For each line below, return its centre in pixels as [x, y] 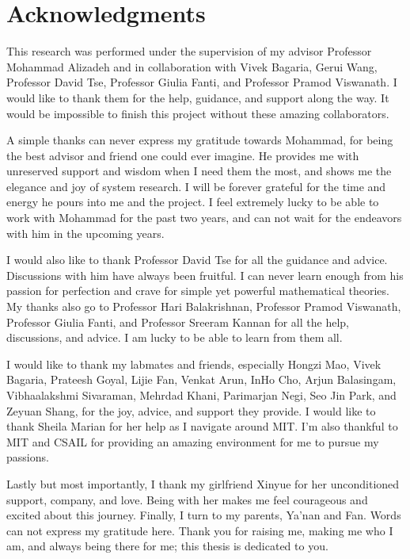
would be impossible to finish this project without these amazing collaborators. [198, 113]
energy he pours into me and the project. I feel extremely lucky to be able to [193, 202]
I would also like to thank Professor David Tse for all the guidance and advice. [197, 260]
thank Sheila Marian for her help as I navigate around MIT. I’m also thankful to [202, 426]
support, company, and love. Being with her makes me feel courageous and [187, 499]
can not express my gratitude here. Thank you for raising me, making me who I [200, 530]
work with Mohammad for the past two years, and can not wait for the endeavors [204, 218]
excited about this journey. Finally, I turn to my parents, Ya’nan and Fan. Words [204, 515]
